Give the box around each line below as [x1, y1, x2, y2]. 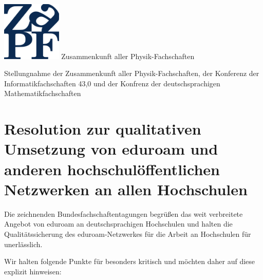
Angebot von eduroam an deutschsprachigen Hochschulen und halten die [4, 218, 233, 229]
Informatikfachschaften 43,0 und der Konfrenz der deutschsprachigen [4, 78, 220, 88]
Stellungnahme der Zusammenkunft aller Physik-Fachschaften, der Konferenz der [4, 68, 259, 79]
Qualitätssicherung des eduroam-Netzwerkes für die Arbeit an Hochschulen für [4, 228, 251, 239]
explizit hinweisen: [4, 266, 62, 276]
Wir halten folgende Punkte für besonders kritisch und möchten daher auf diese [4, 256, 255, 267]
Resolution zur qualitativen [4, 118, 201, 139]
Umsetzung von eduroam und [4, 138, 218, 159]
